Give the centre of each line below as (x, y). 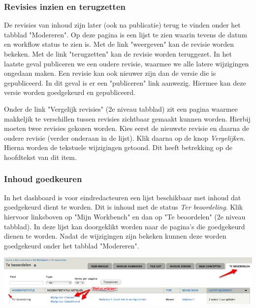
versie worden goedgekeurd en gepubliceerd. (70, 92)
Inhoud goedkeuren (43, 179)
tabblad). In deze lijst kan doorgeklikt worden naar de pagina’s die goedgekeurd (125, 226)
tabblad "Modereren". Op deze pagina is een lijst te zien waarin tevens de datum (126, 34)
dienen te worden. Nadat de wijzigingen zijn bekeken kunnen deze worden (115, 236)
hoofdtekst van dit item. (40, 157)
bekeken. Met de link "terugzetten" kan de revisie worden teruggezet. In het (118, 54)
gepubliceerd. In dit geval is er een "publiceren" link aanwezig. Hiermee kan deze (125, 82)
